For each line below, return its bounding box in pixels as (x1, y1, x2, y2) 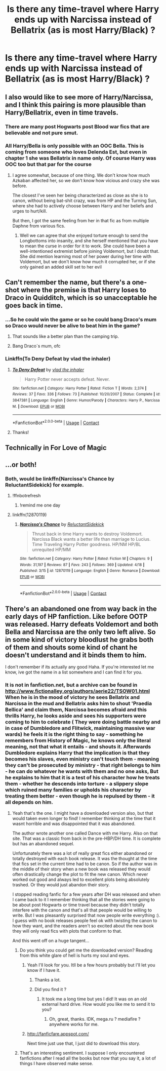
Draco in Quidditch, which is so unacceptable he (5, 294, 157, 302)
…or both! (5, 460, 37, 469)
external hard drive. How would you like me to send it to (41, 1001, 156, 1007)
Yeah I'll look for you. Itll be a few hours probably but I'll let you (27, 962, 156, 968)
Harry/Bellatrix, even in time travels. (5, 108, 119, 117)
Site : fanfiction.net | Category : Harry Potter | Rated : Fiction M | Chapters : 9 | (19, 556, 152, 561)
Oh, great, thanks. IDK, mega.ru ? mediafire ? (49, 1016, 141, 1022)
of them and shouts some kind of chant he (5, 643, 137, 651)
